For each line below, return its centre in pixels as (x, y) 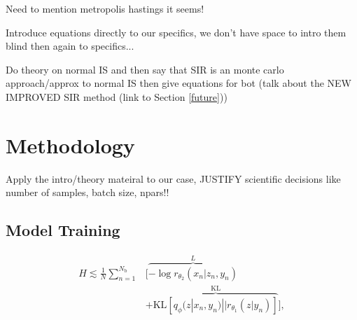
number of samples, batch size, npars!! (87, 192)
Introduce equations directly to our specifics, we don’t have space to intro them (176, 32)
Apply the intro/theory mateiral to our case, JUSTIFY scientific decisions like (173, 178)
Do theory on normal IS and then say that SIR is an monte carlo (145, 69)
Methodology (70, 145)
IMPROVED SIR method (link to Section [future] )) (117, 96)
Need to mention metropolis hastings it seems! (105, 8)
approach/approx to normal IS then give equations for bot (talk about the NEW (178, 83)
